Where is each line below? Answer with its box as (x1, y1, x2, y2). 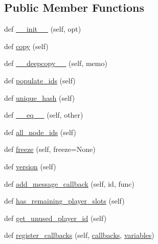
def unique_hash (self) (4, 92, 75, 103)
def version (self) (4, 161, 56, 171)
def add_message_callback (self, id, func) (4, 178, 134, 189)
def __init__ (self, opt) (4, 24, 81, 34)
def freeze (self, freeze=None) (4, 144, 96, 154)
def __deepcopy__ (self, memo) (4, 58, 107, 69)
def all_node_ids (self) (4, 126, 76, 137)
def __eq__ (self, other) (4, 109, 83, 120)
